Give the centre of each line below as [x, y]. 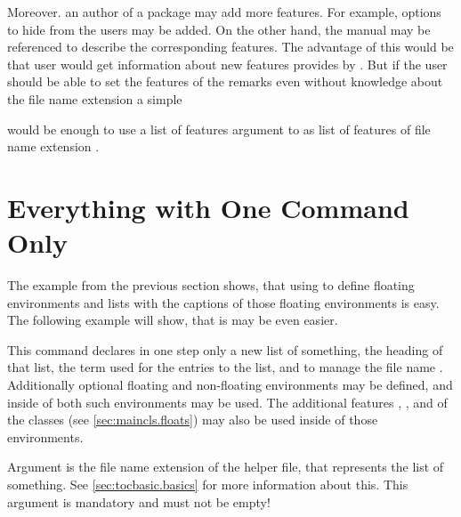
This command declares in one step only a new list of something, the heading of [225, 349]
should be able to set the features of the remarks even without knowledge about [225, 81]
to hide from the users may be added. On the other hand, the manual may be [219, 29]
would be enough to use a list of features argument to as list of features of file [219, 129]
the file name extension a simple [95, 98]
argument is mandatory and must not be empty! [139, 501]
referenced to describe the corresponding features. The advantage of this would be [230, 47]
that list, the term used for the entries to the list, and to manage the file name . [225, 367]
